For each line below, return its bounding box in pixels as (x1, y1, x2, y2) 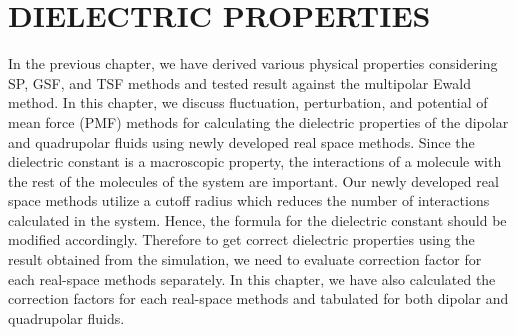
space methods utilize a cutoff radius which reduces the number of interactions (8, 190, 490, 211)
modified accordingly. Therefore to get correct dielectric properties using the (8, 229, 475, 250)
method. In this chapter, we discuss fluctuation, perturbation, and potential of (8, 92, 488, 113)
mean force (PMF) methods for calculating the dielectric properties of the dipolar (8, 111, 509, 132)
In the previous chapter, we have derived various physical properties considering (8, 53, 498, 74)
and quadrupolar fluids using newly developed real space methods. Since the (8, 131, 475, 152)
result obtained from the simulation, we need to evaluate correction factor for (8, 249, 482, 270)
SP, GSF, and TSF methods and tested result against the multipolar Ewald (8, 72, 471, 93)
